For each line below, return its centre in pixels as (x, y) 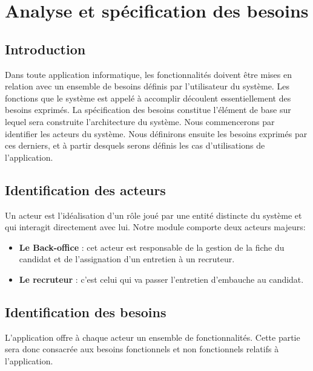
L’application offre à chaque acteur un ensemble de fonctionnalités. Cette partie (153, 337)
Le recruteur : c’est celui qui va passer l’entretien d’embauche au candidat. (161, 279)
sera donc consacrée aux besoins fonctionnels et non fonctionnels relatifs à (142, 349)
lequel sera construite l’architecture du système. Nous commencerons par (140, 121)
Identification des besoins (86, 311)
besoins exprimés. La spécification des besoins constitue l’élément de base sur (148, 110)
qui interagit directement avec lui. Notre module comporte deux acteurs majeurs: (155, 227)
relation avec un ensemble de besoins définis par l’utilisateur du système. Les (147, 86)
